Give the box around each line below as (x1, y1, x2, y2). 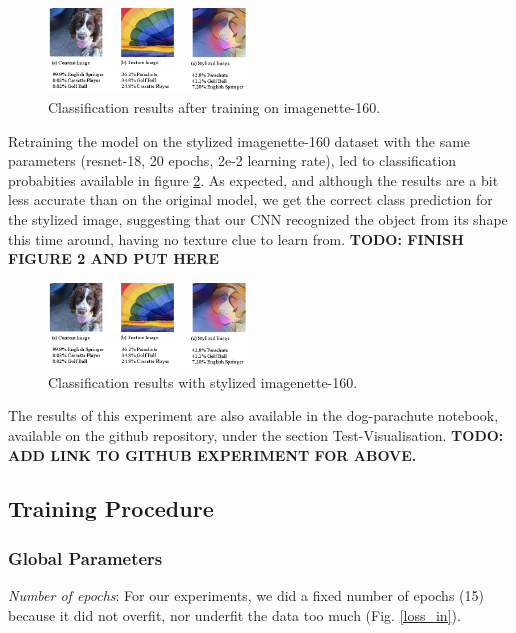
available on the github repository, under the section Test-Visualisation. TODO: (8, 424, 504, 445)
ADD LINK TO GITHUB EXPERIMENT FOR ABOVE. (8, 444, 417, 465)
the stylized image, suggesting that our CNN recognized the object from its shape (8, 208, 508, 229)
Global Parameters (8, 545, 163, 570)
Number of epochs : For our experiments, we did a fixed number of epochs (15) (8, 585, 484, 606)
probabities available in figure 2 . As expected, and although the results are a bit (8, 169, 499, 190)
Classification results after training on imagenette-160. (48, 96, 381, 117)
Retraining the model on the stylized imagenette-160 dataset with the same (8, 130, 471, 151)
